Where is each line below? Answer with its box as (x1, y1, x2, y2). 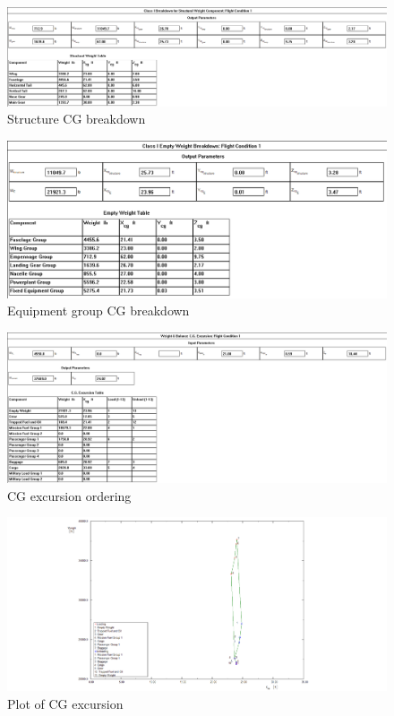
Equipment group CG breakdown (7, 301, 190, 320)
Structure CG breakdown (7, 109, 146, 128)
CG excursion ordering (7, 486, 132, 505)
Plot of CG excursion (7, 694, 124, 712)
